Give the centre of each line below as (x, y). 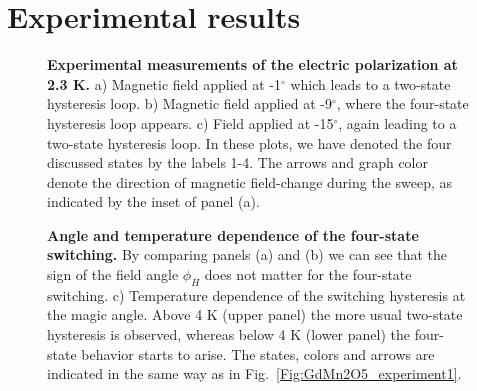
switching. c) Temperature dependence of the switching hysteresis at (256, 294)
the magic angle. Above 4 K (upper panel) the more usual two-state (255, 314)
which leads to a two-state (370, 83)
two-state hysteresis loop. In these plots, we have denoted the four (249, 142)
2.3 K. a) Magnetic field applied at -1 (164, 83)
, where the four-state (402, 103)
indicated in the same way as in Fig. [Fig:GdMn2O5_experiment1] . (254, 373)
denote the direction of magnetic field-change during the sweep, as (250, 181)
